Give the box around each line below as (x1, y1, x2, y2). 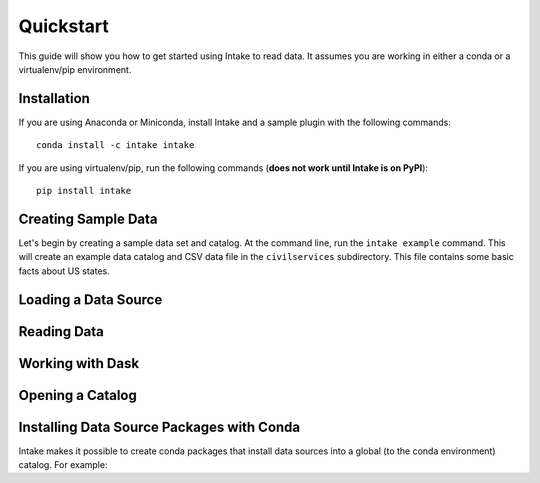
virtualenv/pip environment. (18, 63, 132, 75)
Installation (18, 90, 90, 107)
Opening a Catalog (18, 386, 137, 404)
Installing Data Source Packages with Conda (18, 418, 301, 435)
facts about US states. (18, 265, 110, 277)
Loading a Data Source (18, 291, 163, 308)
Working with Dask (18, 355, 140, 372)
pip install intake (36, 185, 132, 197)
